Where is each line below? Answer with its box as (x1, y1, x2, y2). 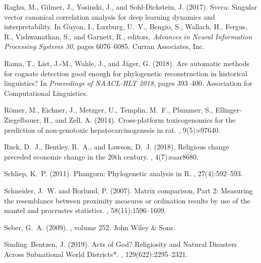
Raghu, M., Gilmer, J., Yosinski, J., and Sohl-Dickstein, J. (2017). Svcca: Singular (4, 2, 257, 12)
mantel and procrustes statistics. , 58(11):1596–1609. (4, 205, 166, 216)
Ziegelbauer (4, 114, 40, 125)
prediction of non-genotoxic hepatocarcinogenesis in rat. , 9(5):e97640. (4, 124, 220, 135)
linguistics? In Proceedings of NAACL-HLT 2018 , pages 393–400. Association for (4, 78, 252, 88)
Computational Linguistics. (4, 87, 88, 98)
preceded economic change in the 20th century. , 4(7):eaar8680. (4, 151, 199, 162)
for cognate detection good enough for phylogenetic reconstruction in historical (4, 68, 247, 78)
